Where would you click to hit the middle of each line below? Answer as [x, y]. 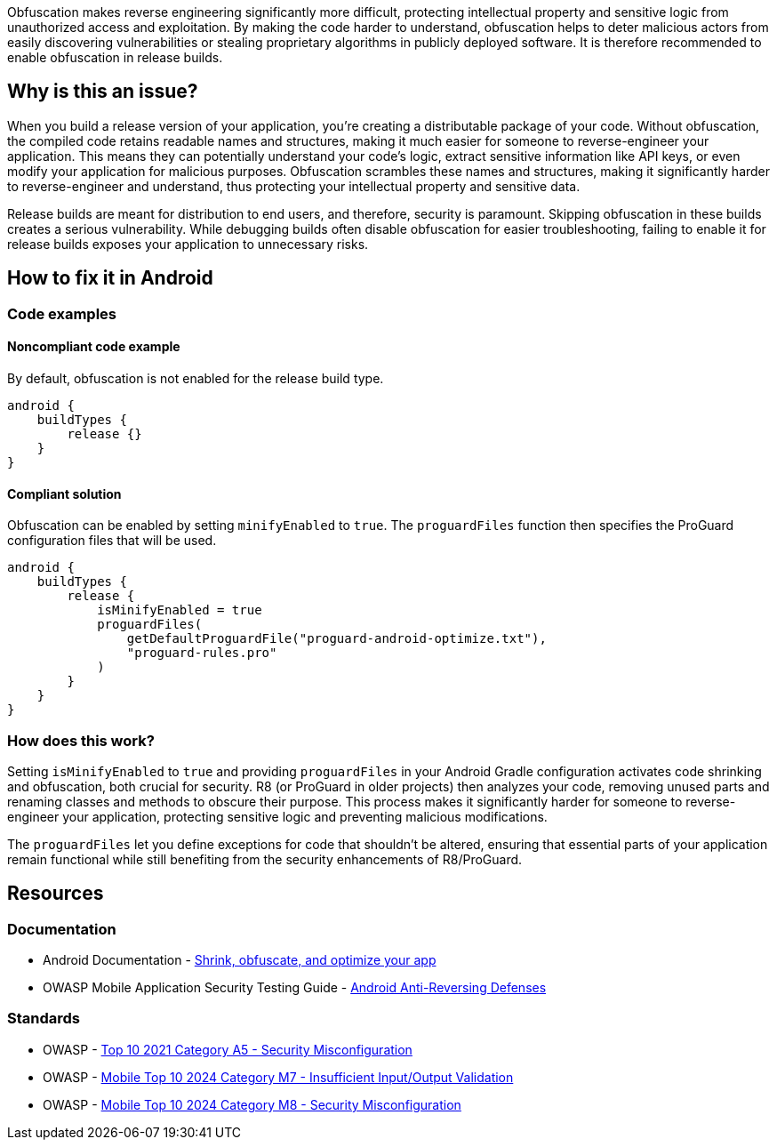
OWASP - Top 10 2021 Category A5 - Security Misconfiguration [228, 1049]
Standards [44, 1019]
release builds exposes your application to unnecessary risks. [188, 244]
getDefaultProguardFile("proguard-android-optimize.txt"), [336, 639]
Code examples [62, 313]
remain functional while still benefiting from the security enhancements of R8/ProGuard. [265, 859]
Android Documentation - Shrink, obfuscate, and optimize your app [240, 960]
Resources [56, 894]
